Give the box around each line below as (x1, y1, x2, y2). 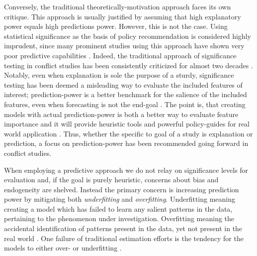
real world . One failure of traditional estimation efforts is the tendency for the (4, 233, 244, 243)
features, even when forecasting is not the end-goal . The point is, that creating (4, 99, 246, 109)
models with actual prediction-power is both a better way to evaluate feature (4, 109, 239, 119)
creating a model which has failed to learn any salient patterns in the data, (4, 203, 233, 214)
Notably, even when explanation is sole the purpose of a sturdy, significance (4, 70, 234, 80)
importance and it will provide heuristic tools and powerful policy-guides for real (4, 119, 250, 129)
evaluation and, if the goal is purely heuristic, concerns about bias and (4, 174, 219, 185)
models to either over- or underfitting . (4, 243, 122, 253)
